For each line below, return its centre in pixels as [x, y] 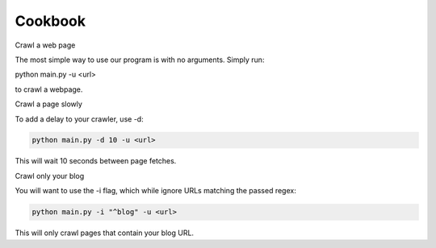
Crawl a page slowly [48, 104]
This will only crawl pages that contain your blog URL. [104, 233]
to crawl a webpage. [49, 89]
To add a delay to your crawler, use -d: [80, 119]
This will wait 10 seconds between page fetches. [96, 161]
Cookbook [50, 21]
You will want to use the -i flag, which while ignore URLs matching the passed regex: [155, 191]
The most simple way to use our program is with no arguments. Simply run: [140, 60]
